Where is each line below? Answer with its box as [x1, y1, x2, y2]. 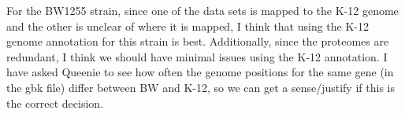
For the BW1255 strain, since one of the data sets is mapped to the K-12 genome [6, 2, 399, 18]
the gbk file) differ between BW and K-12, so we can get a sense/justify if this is [6, 79, 395, 95]
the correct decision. [6, 94, 104, 111]
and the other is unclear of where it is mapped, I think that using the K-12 [6, 17, 370, 34]
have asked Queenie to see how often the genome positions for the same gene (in [6, 64, 394, 80]
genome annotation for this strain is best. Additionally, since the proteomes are [6, 33, 389, 50]
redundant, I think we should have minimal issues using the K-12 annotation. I [6, 48, 388, 64]
